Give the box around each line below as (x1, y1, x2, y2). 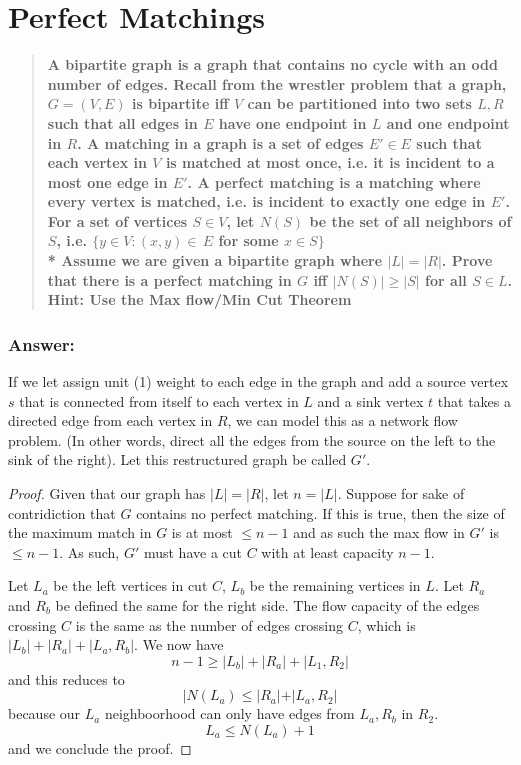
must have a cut (143, 541, 242, 562)
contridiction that (8, 502, 116, 523)
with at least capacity (261, 541, 394, 562)
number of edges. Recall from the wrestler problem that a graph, (47, 73, 507, 94)
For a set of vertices (47, 210, 188, 231)
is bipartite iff (132, 93, 229, 114)
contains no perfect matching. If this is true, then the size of (136, 502, 505, 523)
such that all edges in (47, 112, 198, 133)
